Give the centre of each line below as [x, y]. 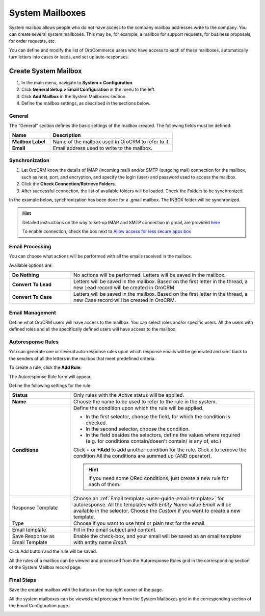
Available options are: [31, 265]
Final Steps [23, 580]
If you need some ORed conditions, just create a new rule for [159, 478]
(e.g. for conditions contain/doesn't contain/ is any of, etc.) [154, 441]
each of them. [105, 485]
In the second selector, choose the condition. [138, 429]
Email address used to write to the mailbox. [103, 148]
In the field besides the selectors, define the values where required [163, 435]
